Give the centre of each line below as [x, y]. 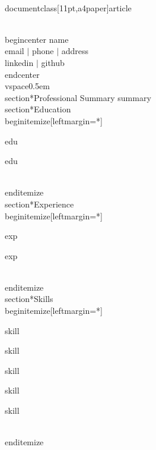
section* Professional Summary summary [78, 97]
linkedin [19, 62]
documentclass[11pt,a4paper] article [68, 7]
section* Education [38, 109]
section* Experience [39, 204]
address [75, 51]
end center [22, 74]
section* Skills [29, 299]
